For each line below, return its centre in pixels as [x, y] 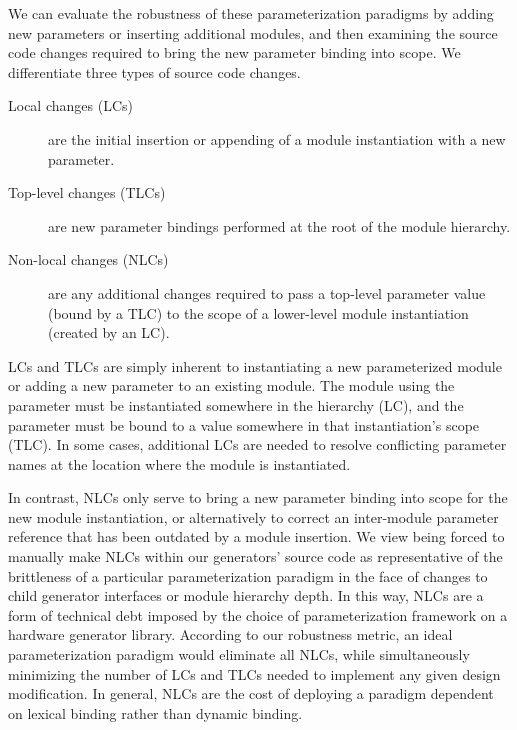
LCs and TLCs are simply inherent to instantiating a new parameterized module [255, 365]
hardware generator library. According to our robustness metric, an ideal [230, 634]
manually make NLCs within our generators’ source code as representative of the [255, 556]
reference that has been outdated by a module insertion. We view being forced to [256, 536]
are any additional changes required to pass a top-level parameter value [267, 292]
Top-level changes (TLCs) [87, 192]
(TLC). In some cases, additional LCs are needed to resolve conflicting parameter [257, 444]
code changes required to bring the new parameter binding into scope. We [234, 52]
